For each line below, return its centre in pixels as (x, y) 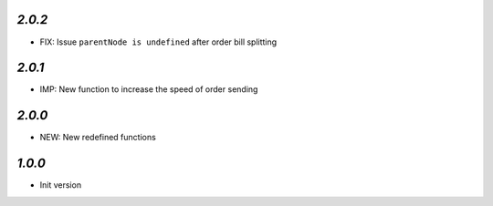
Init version (61, 185)
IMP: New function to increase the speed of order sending (149, 89)
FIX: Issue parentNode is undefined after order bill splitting (158, 42)
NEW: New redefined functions (98, 138)
